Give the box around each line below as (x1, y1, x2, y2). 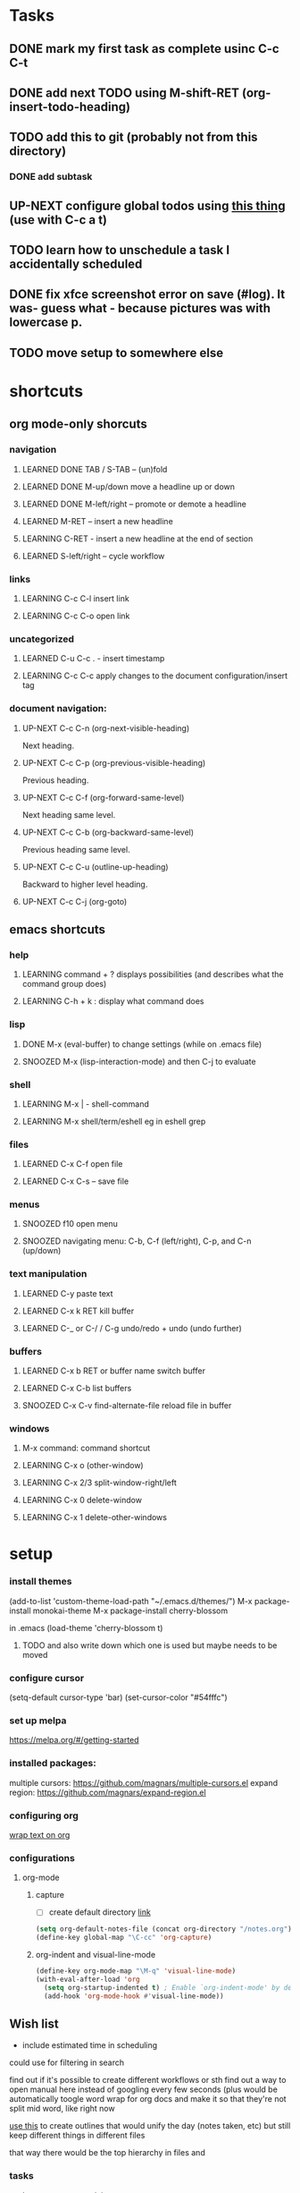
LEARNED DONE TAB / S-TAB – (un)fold (21, 463, 168, 474)
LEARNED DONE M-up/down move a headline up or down (21, 480, 235, 492)
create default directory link (48, 1907, 152, 1917)
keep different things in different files (9, 2130, 146, 2141)
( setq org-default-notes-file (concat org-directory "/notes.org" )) (35, 1925, 296, 1934)
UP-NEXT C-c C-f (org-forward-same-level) (21, 792, 185, 803)
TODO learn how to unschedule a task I (9, 242, 230, 258)
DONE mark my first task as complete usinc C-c (9, 41, 279, 56)
